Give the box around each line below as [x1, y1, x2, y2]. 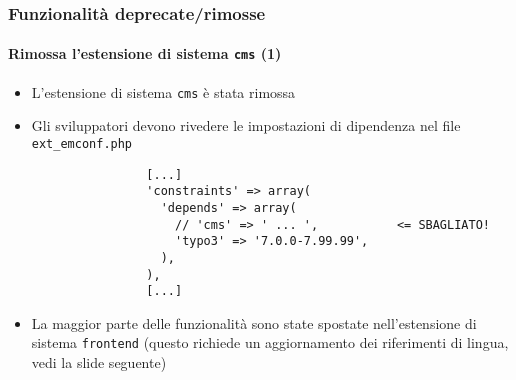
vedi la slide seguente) [31, 352, 167, 373]
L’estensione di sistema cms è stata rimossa [31, 81, 296, 102]
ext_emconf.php [31, 136, 133, 151]
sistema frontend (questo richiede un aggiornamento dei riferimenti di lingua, [31, 332, 509, 353]
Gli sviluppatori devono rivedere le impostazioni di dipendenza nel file [31, 115, 461, 136]
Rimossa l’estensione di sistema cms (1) [8, 43, 282, 64]
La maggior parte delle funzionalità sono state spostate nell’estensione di [31, 312, 477, 333]
